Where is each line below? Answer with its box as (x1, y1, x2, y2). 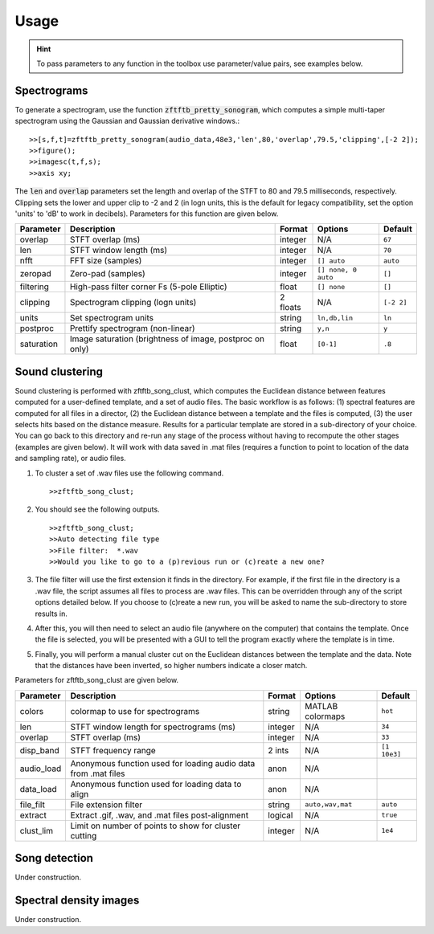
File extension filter (70, 799, 143, 810)
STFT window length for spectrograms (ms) (70, 721, 236, 732)
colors (19, 705, 44, 716)
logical (268, 810, 293, 821)
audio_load (19, 763, 62, 774)
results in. (35, 609, 68, 618)
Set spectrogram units (69, 312, 154, 324)
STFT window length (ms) (69, 245, 168, 256)
